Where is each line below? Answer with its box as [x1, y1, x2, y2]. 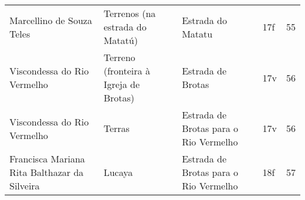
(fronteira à [103, 64, 150, 77]
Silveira [9, 179, 40, 192]
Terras [103, 121, 130, 135]
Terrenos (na [103, 6, 156, 20]
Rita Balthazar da [9, 165, 84, 179]
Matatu [182, 26, 213, 40]
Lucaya [103, 165, 133, 179]
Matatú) [103, 33, 138, 47]
